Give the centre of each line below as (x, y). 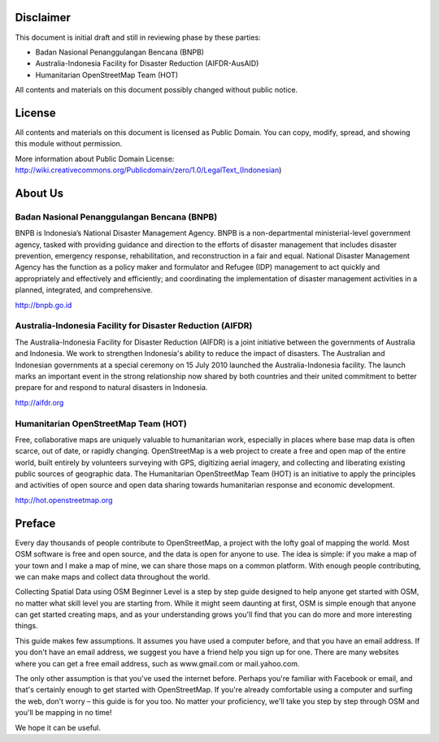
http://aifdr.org (39, 402)
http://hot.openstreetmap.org (64, 500)
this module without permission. (69, 144)
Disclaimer (43, 17)
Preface (35, 523)
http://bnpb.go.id (43, 305)
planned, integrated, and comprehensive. (84, 290)
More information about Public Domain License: (95, 158)
